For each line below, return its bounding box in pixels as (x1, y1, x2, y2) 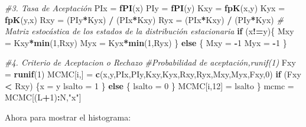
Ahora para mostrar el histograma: (5, 110, 131, 123)
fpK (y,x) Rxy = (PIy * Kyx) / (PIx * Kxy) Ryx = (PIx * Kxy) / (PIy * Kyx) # (5, 13, 284, 25)
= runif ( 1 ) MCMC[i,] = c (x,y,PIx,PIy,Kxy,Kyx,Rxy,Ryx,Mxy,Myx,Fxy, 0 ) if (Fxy (5, 67, 301, 80)
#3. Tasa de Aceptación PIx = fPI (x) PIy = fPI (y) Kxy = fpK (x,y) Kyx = (5, 2, 285, 14)
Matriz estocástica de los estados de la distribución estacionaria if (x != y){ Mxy (5, 25, 294, 37)
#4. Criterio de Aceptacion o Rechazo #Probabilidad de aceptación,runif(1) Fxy (5, 56, 296, 69)
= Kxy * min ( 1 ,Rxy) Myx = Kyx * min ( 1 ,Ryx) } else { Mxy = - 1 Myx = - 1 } (5, 36, 287, 48)
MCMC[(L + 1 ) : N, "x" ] (5, 91, 82, 103)
